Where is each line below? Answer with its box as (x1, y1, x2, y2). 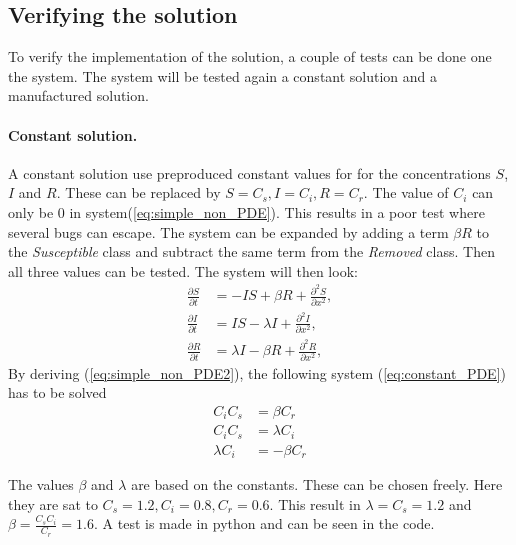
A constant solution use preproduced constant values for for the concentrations (8, 162, 491, 183)
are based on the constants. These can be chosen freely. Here (131, 474, 503, 495)
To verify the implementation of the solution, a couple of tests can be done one (8, 46, 492, 67)
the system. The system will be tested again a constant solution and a (8, 65, 438, 86)
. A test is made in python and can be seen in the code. (94, 513, 435, 534)
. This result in (269, 493, 361, 514)
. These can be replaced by (56, 182, 221, 203)
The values (8, 474, 74, 495)
